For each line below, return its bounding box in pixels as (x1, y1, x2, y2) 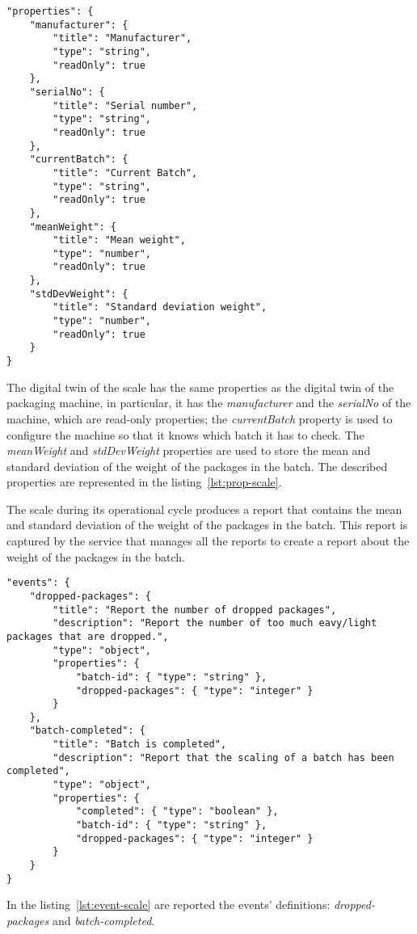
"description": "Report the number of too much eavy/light (53, 617, 377, 629)
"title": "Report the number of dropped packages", (53, 604, 337, 616)
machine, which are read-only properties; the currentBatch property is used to (6, 410, 393, 427)
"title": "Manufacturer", (53, 32, 192, 44)
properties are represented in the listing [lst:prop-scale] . (6, 473, 282, 490)
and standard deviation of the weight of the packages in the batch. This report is (6, 516, 408, 533)
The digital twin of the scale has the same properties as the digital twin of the (6, 378, 394, 395)
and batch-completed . (52, 911, 155, 928)
